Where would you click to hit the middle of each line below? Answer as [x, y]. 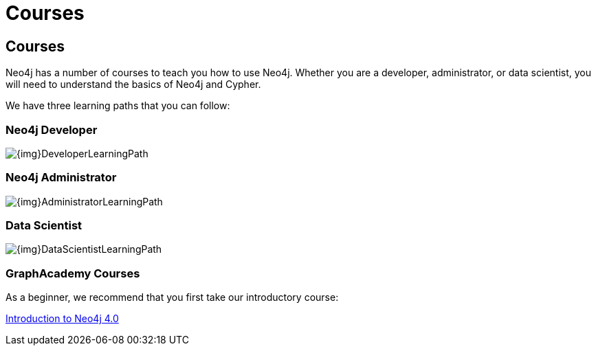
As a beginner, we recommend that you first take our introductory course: [172, 297]
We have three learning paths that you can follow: [118, 106]
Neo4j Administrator [61, 178]
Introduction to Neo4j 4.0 [62, 319]
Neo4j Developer [52, 129]
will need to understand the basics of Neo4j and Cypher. [133, 84]
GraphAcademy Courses [73, 273]
